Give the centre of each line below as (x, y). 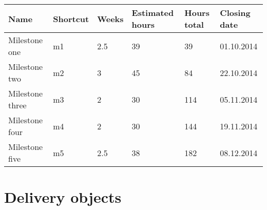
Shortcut (71, 18)
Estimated (153, 13)
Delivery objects (63, 197)
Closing (235, 13)
